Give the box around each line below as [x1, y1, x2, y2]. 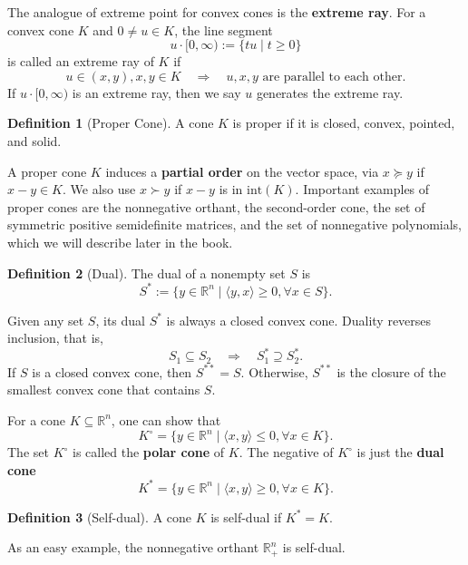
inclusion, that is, [7, 328, 103, 347]
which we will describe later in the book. [7, 232, 233, 251]
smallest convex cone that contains [7, 380, 200, 399]
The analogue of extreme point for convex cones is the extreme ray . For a [7, 3, 426, 21]
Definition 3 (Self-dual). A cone [7, 507, 192, 526]
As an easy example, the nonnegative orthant [7, 538, 259, 557]
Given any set [7, 310, 84, 329]
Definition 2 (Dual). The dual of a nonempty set [7, 263, 286, 282]
